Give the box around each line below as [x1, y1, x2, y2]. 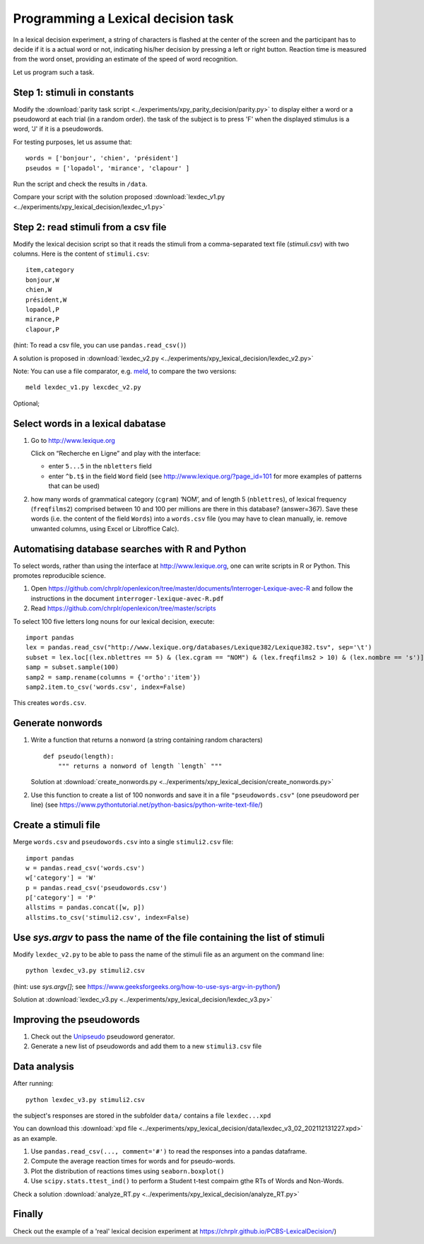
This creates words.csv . [13, 699, 87, 707]
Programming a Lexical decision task [13, 11, 234, 26]
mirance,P [25, 315, 59, 324]
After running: [13, 1079, 54, 1088]
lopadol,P [25, 306, 59, 314]
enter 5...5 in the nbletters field [48, 462, 152, 470]
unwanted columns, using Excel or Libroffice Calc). [30, 524, 179, 533]
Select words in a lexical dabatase [13, 417, 166, 430]
